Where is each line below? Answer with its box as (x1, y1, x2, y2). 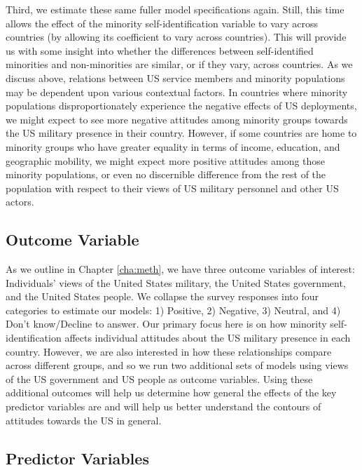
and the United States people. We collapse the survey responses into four (6, 289, 319, 304)
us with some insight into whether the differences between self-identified (6, 43, 314, 58)
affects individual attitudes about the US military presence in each (64, 330, 351, 345)
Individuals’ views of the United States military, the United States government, (6, 275, 346, 290)
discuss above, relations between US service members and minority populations (6, 70, 345, 85)
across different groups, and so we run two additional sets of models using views (6, 358, 349, 372)
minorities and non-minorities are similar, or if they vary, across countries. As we (6, 57, 353, 72)
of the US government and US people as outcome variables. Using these (6, 371, 313, 386)
